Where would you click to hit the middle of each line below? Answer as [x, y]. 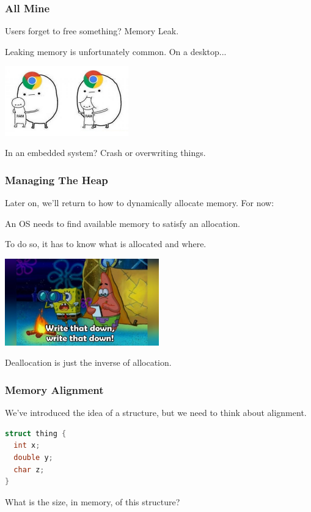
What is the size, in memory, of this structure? [93, 501]
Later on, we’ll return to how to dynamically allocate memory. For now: [140, 203]
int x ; [27, 446]
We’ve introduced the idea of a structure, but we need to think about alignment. [156, 413]
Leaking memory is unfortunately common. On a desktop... [116, 51]
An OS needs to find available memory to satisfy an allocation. [123, 223]
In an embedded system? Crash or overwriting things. [105, 153]
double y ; [33, 457]
